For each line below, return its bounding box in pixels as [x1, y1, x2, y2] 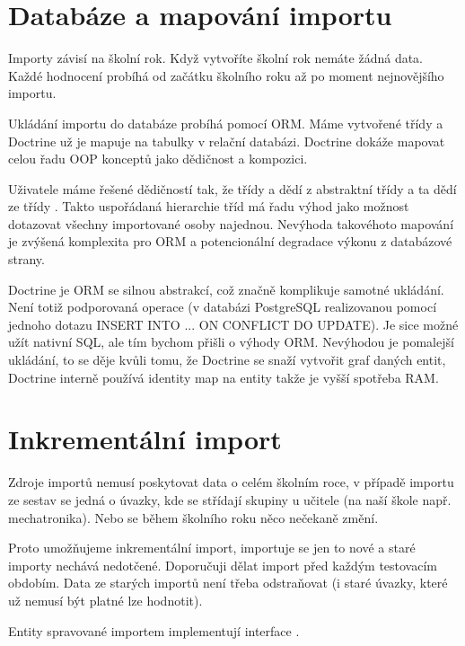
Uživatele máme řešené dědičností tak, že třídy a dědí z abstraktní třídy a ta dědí [8, 179, 457, 198]
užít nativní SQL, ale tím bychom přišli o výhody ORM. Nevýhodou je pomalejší [8, 332, 454, 351]
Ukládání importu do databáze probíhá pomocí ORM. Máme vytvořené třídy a [8, 113, 443, 132]
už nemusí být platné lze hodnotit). [8, 590, 203, 609]
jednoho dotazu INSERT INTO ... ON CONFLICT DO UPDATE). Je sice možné [8, 314, 459, 333]
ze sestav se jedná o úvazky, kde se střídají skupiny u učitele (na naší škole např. [8, 490, 452, 509]
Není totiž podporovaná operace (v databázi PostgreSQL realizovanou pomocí [8, 297, 437, 316]
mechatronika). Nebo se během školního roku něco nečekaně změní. [8, 508, 379, 527]
